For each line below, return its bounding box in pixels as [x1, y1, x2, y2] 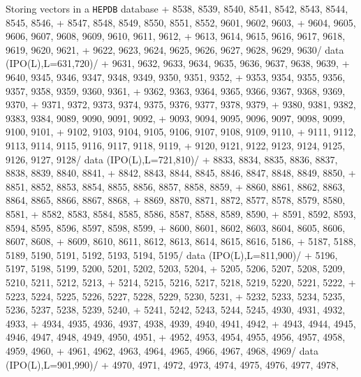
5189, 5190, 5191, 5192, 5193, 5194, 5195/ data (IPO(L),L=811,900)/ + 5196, [6, 247, 338, 262]
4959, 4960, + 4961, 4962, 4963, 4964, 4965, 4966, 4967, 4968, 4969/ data [6, 343, 318, 357]
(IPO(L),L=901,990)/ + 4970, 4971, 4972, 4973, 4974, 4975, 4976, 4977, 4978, [6, 357, 339, 371]
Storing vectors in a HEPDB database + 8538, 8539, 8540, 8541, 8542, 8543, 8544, [6, 1, 348, 15]
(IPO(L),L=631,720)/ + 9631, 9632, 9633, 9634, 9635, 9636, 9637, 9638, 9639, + [6, 56, 350, 71]
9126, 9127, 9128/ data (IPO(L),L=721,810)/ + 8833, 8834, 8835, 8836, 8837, [6, 151, 338, 166]
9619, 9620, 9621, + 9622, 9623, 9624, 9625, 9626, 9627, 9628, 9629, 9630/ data [6, 42, 344, 57]
